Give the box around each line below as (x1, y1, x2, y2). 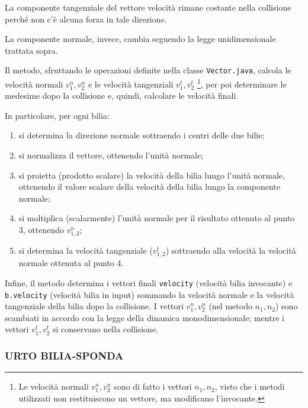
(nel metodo (208, 300, 252, 312)
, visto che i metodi (214, 380, 285, 393)
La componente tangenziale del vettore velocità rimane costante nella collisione (5, 1, 291, 13)
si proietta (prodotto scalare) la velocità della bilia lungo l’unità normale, (18, 169, 285, 181)
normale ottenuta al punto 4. (18, 257, 124, 269)
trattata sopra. (5, 44, 58, 56)
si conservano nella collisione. (53, 323, 159, 335)
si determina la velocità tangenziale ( (18, 244, 153, 257)
